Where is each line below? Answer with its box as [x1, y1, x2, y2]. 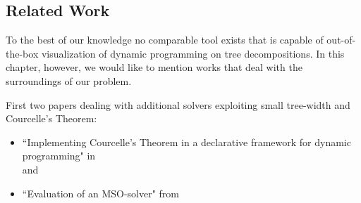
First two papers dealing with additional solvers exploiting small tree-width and [6, 97, 350, 112]
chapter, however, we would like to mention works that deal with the [6, 60, 302, 74]
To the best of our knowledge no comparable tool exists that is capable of [6, 32, 324, 47]
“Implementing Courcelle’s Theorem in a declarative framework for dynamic [22, 134, 351, 149]
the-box [6, 46, 39, 60]
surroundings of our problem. [6, 73, 132, 88]
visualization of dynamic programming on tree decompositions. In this [41, 46, 345, 60]
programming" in [22, 148, 96, 163]
